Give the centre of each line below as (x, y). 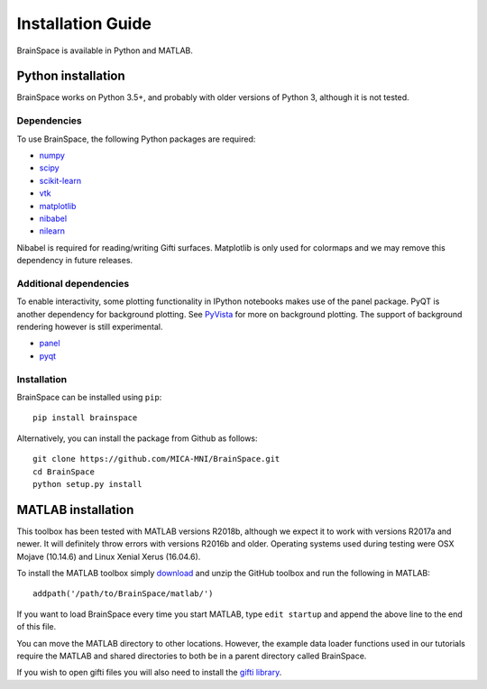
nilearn (52, 231)
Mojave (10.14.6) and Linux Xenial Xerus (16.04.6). (109, 556)
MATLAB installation (75, 510)
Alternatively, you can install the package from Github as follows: (137, 438)
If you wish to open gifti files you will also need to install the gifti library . (149, 673)
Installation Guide (84, 23)
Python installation (71, 76)
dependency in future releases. (75, 261)
